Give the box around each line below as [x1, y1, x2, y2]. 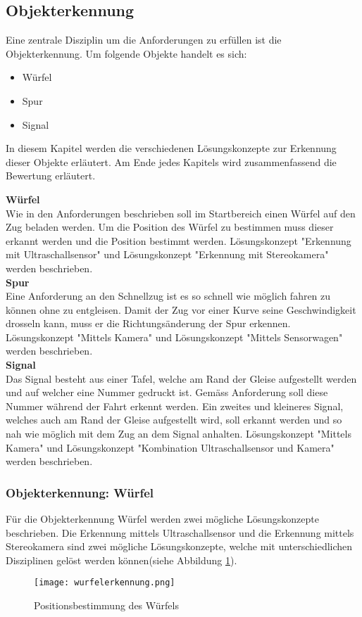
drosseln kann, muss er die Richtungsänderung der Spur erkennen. [6, 316, 291, 331]
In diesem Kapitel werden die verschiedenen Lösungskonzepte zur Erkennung [6, 141, 337, 155]
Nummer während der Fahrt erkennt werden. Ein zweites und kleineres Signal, [6, 398, 344, 413]
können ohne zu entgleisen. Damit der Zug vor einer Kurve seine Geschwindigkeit [6, 302, 356, 317]
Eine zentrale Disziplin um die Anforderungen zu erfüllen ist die [6, 32, 282, 47]
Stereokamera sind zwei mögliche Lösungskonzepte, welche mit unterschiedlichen [6, 539, 353, 554]
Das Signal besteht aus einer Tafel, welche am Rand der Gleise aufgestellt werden [6, 371, 357, 386]
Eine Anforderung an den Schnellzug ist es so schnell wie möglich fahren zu [6, 288, 331, 303]
